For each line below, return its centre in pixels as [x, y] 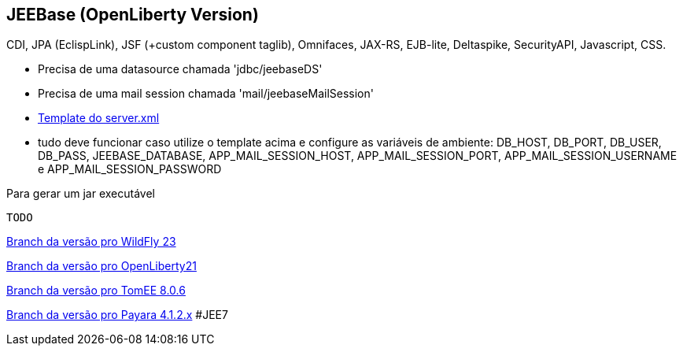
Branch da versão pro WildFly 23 [91, 242]
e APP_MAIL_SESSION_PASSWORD [130, 169]
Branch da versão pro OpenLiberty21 [102, 266]
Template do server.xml [99, 118]
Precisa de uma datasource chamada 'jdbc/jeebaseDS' [180, 69]
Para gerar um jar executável [81, 194]
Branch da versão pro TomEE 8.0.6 [96, 291]
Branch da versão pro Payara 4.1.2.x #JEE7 [117, 315]
